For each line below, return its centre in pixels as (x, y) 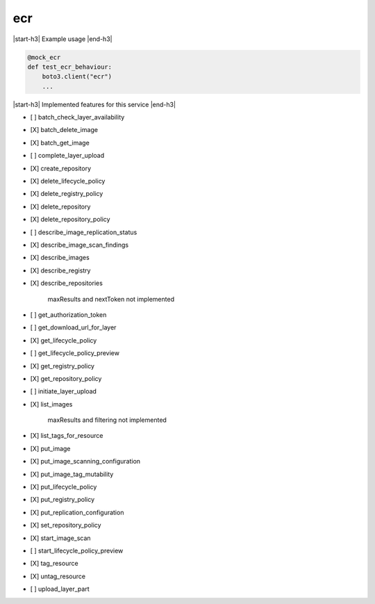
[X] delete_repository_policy (70, 220)
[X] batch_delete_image (64, 130)
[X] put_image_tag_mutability (72, 474)
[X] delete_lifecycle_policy (68, 181)
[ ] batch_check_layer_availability (77, 117)
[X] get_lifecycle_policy (64, 340)
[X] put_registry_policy (62, 500)
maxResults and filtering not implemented (107, 420)
